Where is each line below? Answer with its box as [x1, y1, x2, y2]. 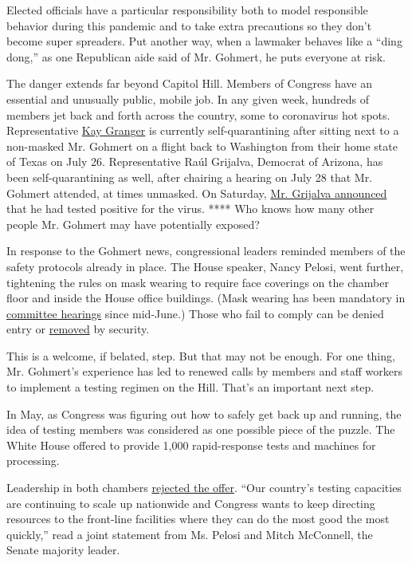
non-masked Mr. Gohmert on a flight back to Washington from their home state [6, 137, 398, 154]
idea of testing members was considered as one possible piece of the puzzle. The [6, 421, 395, 438]
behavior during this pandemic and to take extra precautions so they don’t [6, 17, 372, 33]
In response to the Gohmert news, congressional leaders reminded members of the [6, 242, 406, 259]
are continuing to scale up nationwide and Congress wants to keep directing [6, 494, 375, 511]
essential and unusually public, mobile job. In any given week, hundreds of [6, 90, 369, 107]
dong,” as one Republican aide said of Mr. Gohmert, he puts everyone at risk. [6, 48, 386, 65]
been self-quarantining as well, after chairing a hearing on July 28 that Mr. [6, 168, 373, 185]
